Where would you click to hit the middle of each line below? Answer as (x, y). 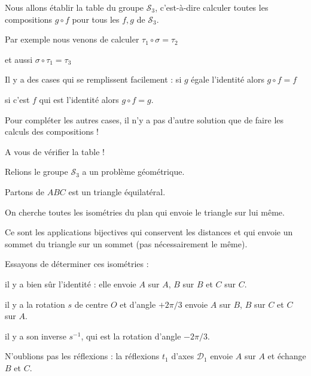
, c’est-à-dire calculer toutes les (212, 7)
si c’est (17, 99)
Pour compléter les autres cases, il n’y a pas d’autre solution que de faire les (144, 119)
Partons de (25, 191)
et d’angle (138, 304)
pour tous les (96, 19)
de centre (91, 304)
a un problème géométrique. (133, 172)
